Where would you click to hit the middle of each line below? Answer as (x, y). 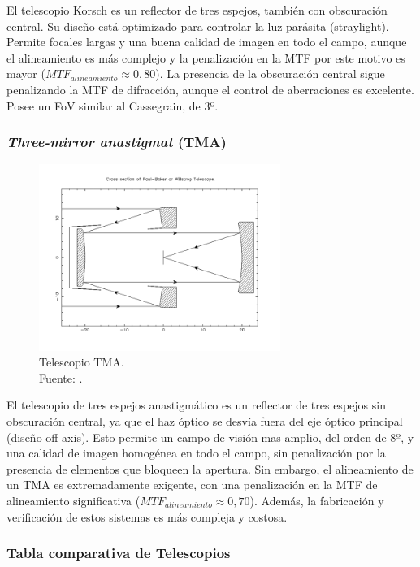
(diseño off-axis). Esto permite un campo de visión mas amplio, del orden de (197, 437)
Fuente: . (61, 377)
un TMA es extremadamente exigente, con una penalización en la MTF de (192, 485)
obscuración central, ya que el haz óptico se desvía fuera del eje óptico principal (205, 420)
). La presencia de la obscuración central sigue (270, 74)
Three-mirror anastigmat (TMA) (117, 142)
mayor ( (26, 74)
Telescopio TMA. (82, 362)
